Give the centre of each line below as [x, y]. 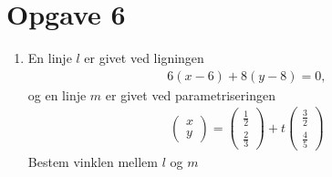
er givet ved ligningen [144, 58]
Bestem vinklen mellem [93, 161]
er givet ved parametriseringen [190, 94]
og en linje [57, 94]
